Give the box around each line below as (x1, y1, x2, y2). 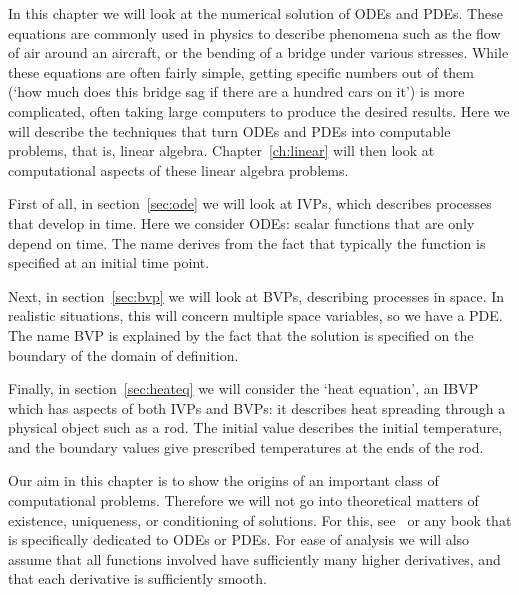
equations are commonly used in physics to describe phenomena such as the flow (8, 22, 501, 43)
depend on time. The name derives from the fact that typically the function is (8, 232, 486, 253)
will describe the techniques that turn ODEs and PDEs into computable (8, 120, 451, 141)
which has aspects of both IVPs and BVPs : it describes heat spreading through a (8, 397, 506, 418)
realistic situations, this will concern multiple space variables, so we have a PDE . (8, 305, 503, 326)
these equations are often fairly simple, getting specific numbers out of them (8, 61, 474, 82)
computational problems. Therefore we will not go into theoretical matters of (8, 490, 479, 511)
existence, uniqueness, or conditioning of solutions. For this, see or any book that (8, 509, 512, 530)
